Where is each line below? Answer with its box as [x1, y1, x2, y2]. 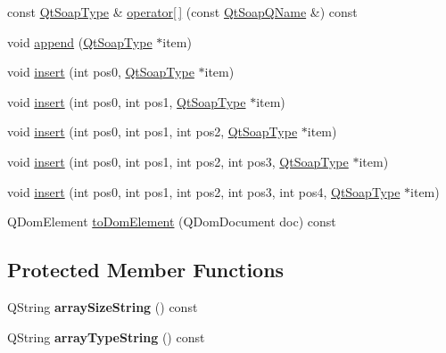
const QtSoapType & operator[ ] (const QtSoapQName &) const [7, 3, 358, 21]
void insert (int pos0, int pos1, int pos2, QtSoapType [7, 122, 298, 141]
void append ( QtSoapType [7, 32, 153, 51]
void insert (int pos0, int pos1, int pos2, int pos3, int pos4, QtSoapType [7, 182, 401, 201]
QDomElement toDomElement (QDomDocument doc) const [7, 212, 336, 231]
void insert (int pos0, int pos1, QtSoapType [7, 92, 246, 111]
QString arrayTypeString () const [7, 327, 205, 346]
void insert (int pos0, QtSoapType [7, 62, 194, 81]
